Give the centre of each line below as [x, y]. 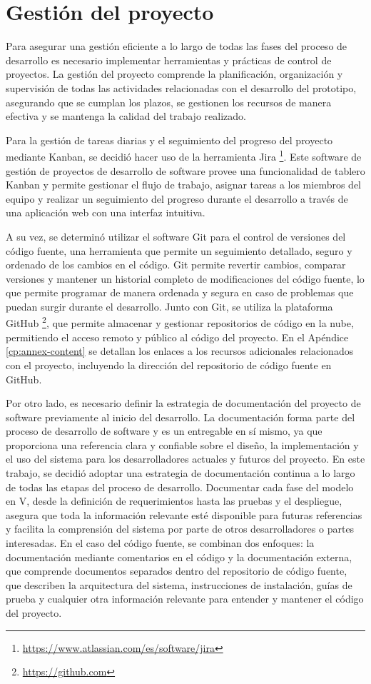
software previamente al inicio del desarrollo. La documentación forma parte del [181, 417]
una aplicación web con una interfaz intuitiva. [106, 212]
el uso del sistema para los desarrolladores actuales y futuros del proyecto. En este [185, 459]
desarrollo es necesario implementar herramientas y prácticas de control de [169, 60]
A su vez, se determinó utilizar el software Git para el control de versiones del [176, 236]
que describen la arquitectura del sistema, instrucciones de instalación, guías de [179, 584]
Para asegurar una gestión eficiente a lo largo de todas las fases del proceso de [177, 46]
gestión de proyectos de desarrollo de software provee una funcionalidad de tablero [185, 170]
